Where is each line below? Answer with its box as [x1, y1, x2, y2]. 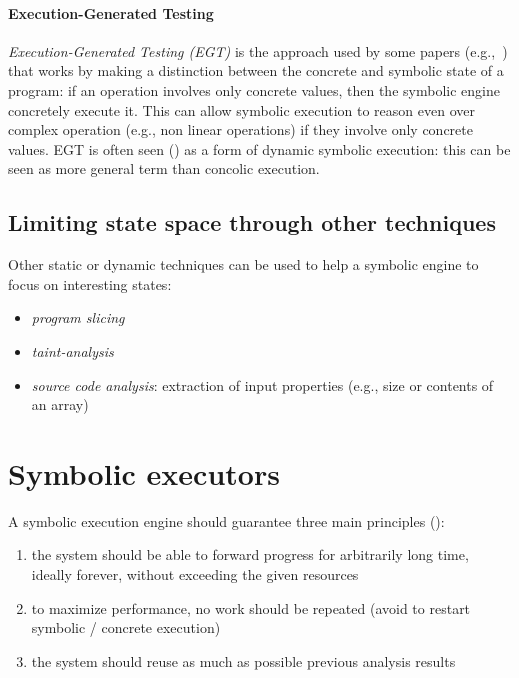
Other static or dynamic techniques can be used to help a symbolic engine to [8, 254, 479, 275]
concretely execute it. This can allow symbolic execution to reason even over [8, 99, 475, 120]
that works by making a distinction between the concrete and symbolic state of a [8, 60, 504, 81]
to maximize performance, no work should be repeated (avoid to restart [31, 597, 471, 618]
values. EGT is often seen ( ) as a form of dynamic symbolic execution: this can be [8, 138, 511, 159]
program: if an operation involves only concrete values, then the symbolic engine [8, 79, 500, 100]
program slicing [31, 307, 125, 328]
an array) [31, 394, 89, 415]
